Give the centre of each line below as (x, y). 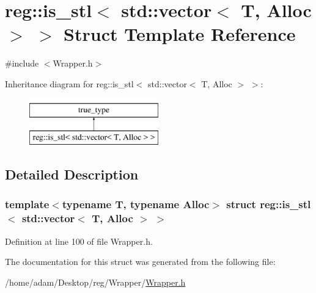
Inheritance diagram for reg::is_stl (69, 83)
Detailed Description (72, 174)
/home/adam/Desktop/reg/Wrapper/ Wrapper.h (95, 282)
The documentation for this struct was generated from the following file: (140, 262)
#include (22, 63)
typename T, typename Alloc (136, 204)
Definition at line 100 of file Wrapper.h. (79, 241)
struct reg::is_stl (269, 204)
